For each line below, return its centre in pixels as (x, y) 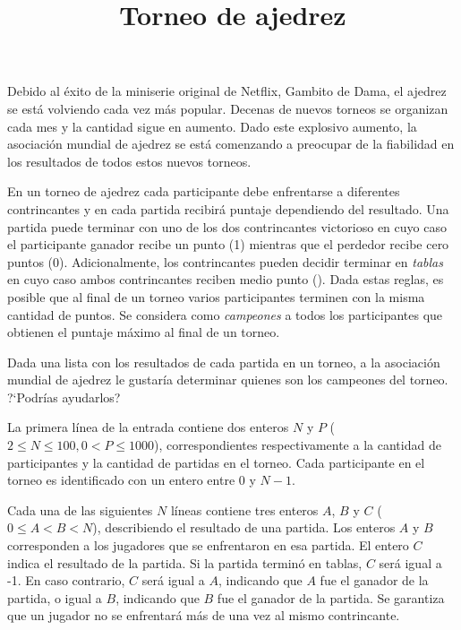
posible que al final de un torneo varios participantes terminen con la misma (216, 296)
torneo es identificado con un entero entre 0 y (132, 480)
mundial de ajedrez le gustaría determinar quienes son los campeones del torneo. (228, 380)
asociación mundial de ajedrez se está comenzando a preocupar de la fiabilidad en (231, 144)
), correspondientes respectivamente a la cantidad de (298, 445)
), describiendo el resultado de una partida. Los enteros (244, 527)
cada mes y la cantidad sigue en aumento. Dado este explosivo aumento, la (212, 126)
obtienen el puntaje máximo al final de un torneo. (144, 332)
